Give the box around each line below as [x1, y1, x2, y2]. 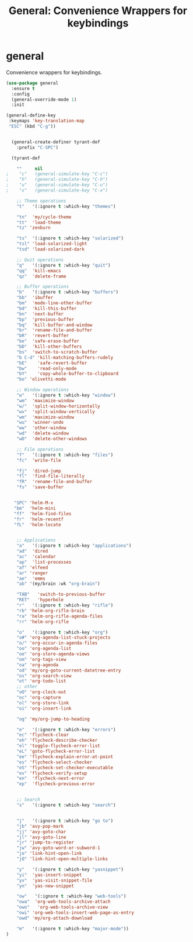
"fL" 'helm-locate [13, 522, 61, 527]
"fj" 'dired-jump [16, 468, 61, 474]
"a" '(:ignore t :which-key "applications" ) [16, 543, 132, 549]
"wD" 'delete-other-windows [16, 436, 87, 442]
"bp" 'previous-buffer [16, 316, 75, 323]
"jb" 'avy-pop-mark [16, 823, 64, 829]
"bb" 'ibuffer [16, 294, 54, 301]
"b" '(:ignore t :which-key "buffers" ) [16, 289, 118, 295]
